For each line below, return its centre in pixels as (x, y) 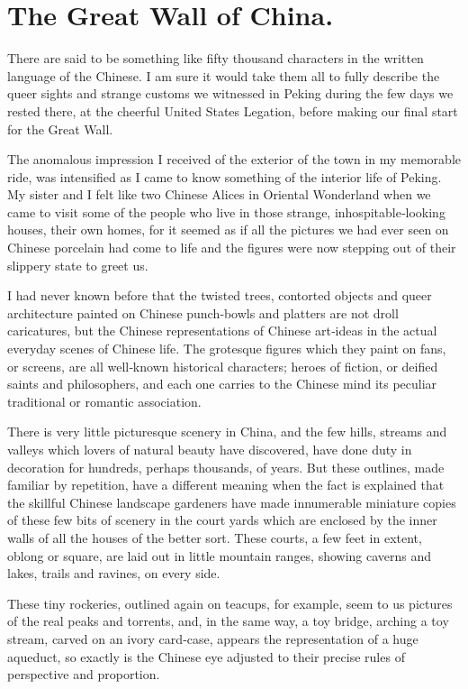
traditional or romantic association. (104, 401)
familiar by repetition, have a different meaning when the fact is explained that (226, 485)
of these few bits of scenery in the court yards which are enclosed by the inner (222, 520)
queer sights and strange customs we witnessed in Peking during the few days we (230, 93)
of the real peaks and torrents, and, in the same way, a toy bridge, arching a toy (228, 621)
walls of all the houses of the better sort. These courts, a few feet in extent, (215, 537)
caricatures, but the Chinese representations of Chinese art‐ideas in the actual (222, 331)
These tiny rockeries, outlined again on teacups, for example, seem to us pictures (230, 603)
